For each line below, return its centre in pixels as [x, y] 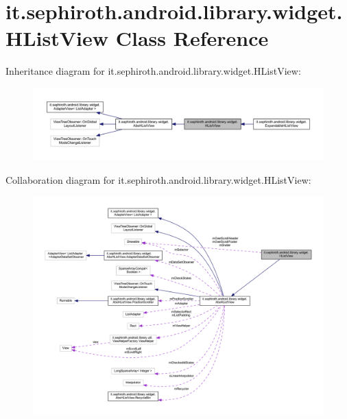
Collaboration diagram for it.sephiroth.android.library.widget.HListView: [158, 179]
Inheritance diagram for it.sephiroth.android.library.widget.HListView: [153, 71]
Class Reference [192, 38]
